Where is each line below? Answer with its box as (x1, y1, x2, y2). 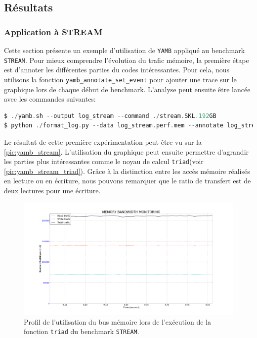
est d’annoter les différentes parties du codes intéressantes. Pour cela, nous (4, 64, 230, 75)
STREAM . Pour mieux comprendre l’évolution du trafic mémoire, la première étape (4, 55, 249, 65)
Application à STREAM (4, 25, 103, 38)
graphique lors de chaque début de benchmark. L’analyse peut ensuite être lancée (4, 84, 251, 94)
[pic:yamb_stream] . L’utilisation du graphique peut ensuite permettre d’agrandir (4, 146, 249, 157)
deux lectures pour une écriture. (4, 185, 101, 195)
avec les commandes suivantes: (4, 94, 96, 104)
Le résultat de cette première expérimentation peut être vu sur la (4, 136, 202, 147)
